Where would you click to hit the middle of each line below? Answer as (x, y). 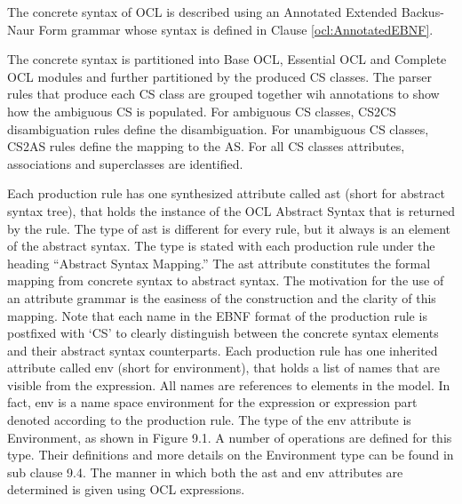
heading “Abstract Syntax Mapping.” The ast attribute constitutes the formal (219, 263)
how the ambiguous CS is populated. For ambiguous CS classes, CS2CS (202, 111)
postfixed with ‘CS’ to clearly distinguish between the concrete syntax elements (223, 333)
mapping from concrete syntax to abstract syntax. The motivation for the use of (226, 280)
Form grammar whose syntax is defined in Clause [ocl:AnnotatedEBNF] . (236, 29)
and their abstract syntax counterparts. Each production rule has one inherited (223, 350)
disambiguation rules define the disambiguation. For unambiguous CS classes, (218, 128)
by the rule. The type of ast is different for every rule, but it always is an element (229, 228)
